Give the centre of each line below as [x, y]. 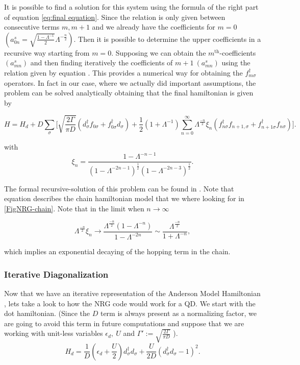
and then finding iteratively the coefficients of [102, 63]
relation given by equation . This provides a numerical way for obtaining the [123, 72]
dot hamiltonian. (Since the [47, 313]
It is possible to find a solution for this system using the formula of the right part [131, 7]
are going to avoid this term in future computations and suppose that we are [124, 323]
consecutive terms [32, 27]
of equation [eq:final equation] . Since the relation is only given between [115, 17]
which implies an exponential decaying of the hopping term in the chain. [117, 251]
